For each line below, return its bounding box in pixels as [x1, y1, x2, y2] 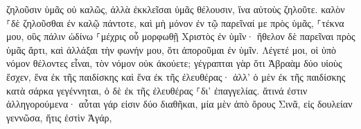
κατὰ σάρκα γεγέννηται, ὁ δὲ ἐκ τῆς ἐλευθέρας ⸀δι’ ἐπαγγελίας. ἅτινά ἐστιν [6, 83, 308, 97]
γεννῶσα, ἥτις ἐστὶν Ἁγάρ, [6, 110, 112, 124]
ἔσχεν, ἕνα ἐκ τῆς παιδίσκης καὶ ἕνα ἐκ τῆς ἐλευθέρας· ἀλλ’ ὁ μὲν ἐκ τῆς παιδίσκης [6, 69, 346, 83]
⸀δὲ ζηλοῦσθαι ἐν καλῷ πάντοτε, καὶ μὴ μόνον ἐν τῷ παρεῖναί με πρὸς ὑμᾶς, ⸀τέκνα [6, 15, 344, 30]
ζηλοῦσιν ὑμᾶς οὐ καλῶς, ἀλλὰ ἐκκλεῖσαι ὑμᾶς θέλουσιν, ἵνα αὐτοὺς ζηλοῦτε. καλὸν [6, 2, 345, 16]
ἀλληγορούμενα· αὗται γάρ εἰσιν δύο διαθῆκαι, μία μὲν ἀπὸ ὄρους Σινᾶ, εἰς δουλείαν [6, 97, 353, 111]
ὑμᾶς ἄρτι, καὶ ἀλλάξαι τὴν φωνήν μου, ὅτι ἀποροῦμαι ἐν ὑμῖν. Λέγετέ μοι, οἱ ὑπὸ [6, 42, 336, 57]
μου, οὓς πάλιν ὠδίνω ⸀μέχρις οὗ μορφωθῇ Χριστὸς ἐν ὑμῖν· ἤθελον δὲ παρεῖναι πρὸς [6, 29, 355, 43]
